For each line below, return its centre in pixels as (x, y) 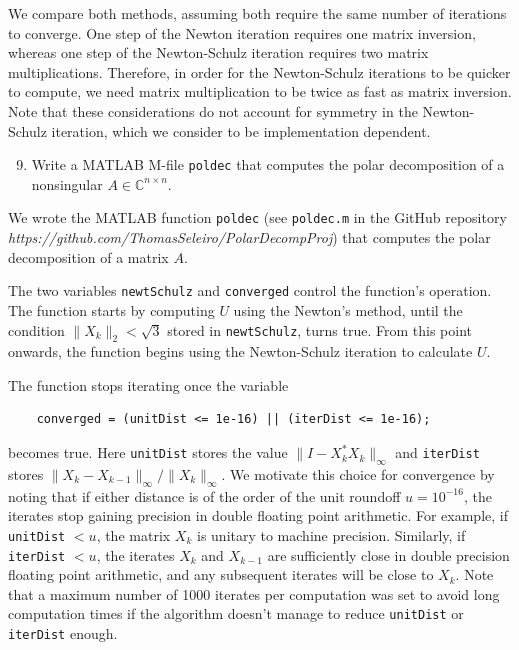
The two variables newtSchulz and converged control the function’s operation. (250, 290)
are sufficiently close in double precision (388, 554)
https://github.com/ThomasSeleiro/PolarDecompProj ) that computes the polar (249, 237)
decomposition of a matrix (88, 256)
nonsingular (67, 183)
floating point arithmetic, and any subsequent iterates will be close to (221, 574)
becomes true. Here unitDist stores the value (148, 452)
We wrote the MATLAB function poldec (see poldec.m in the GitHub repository (257, 217)
